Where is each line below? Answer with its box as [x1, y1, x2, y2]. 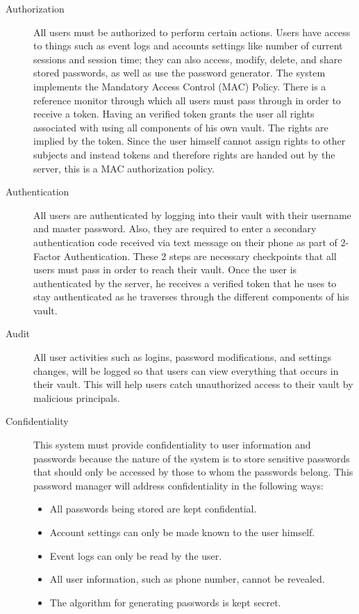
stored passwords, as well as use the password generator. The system [33, 65, 326, 80]
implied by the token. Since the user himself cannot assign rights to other [33, 134, 346, 148]
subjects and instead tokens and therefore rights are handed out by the [33, 147, 335, 161]
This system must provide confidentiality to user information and [33, 437, 311, 452]
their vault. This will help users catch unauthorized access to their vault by [33, 377, 353, 391]
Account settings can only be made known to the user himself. [49, 525, 315, 539]
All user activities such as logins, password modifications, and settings [33, 350, 332, 364]
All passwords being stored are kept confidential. [49, 501, 257, 516]
